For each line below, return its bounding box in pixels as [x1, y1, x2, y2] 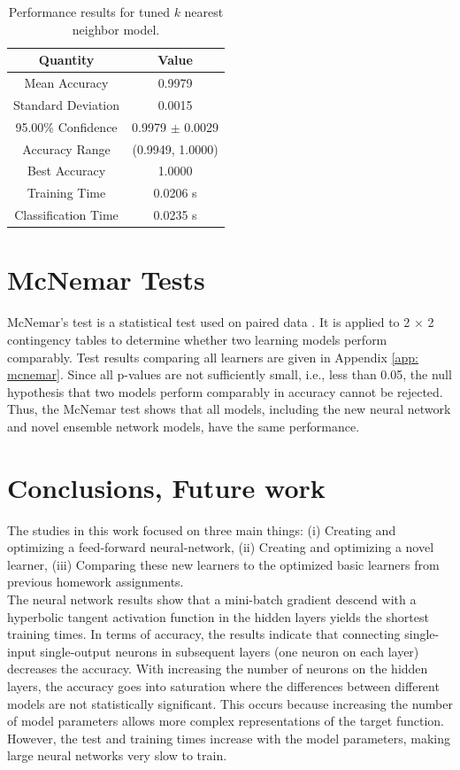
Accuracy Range [22, 139, 111, 158]
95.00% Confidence [15, 117, 118, 136]
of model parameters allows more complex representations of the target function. [7, 712, 445, 730]
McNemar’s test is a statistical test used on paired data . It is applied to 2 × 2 [7, 313, 434, 331]
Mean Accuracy [24, 74, 109, 92]
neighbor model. [72, 19, 160, 38]
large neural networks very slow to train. [7, 746, 227, 765]
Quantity [38, 51, 95, 69]
